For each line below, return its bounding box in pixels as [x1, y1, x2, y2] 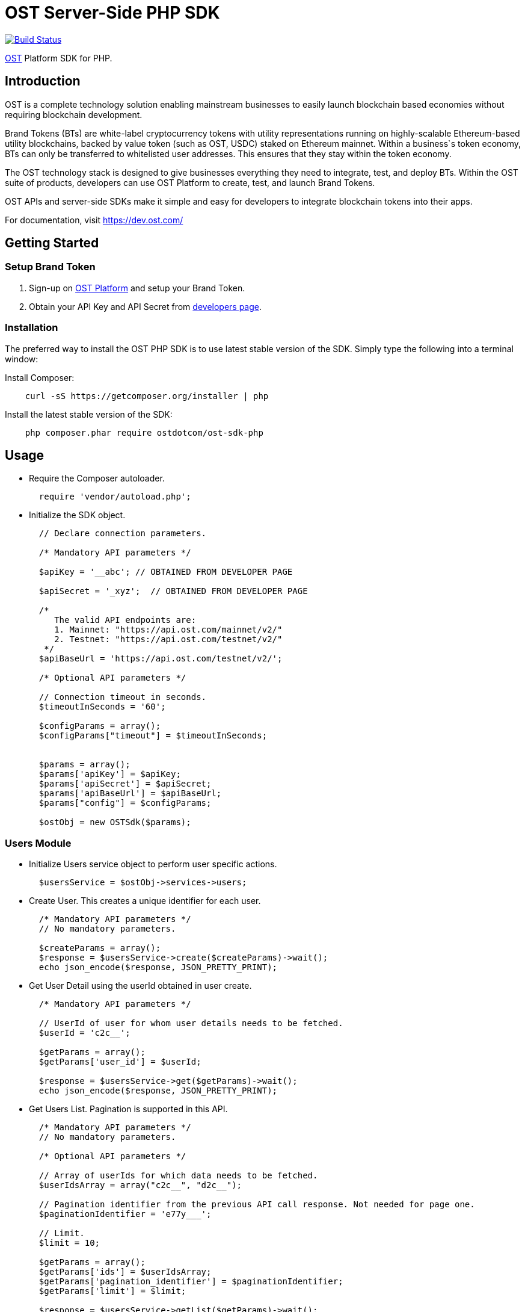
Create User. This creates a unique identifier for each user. [29, 896, 261, 906]
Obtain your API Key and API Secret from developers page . [29, 301, 262, 312]
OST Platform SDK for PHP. [5, 52, 112, 63]
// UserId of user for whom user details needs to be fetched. [38, 1018, 343, 1029]
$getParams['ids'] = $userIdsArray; [38, 1267, 212, 1277]
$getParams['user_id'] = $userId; [38, 1057, 201, 1067]
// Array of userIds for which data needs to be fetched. [38, 1171, 318, 1181]
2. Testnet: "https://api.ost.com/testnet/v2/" [54, 634, 283, 645]
